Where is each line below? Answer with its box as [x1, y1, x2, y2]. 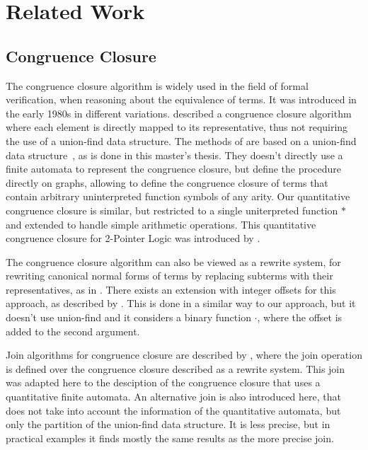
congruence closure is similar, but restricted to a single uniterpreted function [6, 202, 338, 217]
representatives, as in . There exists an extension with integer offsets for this [6, 282, 336, 296]
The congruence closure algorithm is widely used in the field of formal [6, 78, 309, 93]
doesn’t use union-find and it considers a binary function [6, 310, 251, 325]
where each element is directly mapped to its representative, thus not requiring [6, 120, 348, 134]
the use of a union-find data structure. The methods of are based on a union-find [6, 133, 357, 148]
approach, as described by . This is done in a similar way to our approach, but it [6, 296, 356, 311]
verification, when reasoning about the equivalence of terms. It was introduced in [6, 92, 357, 107]
